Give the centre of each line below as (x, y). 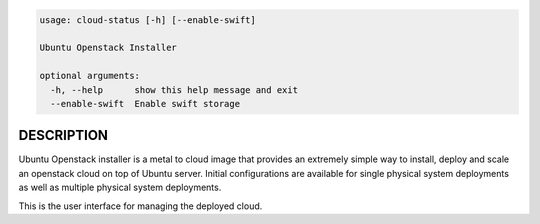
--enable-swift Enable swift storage (145, 103)
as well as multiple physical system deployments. (120, 187)
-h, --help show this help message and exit (174, 89)
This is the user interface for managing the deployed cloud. (140, 206)
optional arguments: (89, 76)
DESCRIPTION (63, 135)
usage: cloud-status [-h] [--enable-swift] (148, 19)
